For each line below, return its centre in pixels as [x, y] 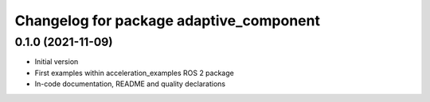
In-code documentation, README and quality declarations [130, 84]
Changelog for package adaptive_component [167, 21]
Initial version [57, 62]
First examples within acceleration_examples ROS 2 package [134, 73]
